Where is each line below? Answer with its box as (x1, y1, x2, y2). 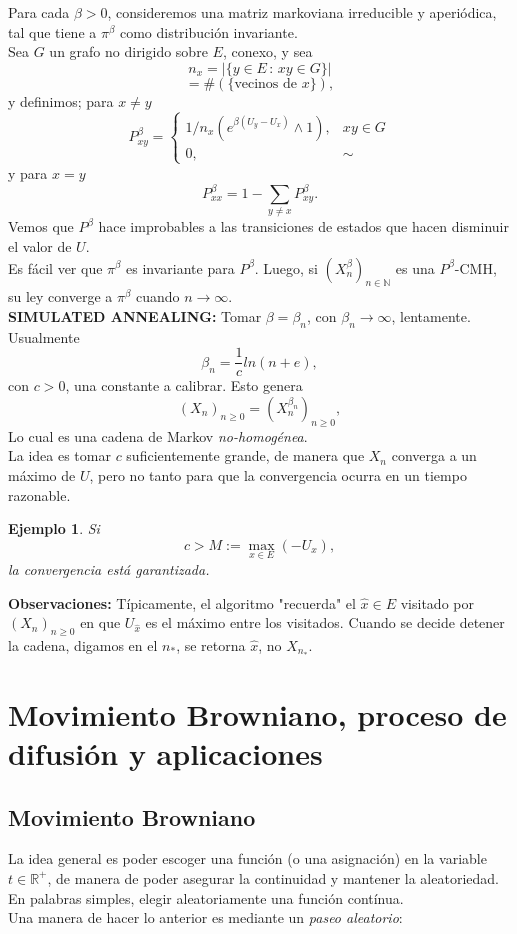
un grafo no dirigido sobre (49, 41, 208, 62)
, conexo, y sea (222, 41, 313, 62)
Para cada (8, 2, 70, 22)
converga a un (391, 445, 477, 466)
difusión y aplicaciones (8, 732, 323, 773)
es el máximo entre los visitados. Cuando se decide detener (145, 612, 505, 633)
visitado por (400, 592, 474, 613)
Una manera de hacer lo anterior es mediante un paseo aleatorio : (8, 907, 403, 928)
